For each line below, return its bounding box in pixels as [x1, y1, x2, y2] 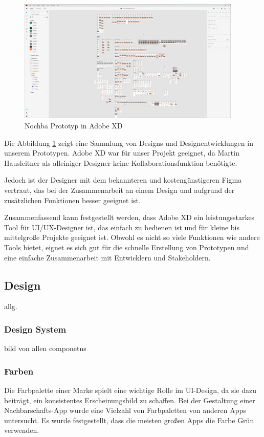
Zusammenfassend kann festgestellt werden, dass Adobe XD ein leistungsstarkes [4, 212, 255, 223]
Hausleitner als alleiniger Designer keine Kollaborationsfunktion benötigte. [4, 157, 237, 168]
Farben [4, 364, 34, 377]
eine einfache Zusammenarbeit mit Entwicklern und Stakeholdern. [4, 252, 211, 263]
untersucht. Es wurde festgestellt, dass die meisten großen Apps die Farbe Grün [4, 414, 254, 425]
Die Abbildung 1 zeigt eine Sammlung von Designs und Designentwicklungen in [4, 137, 253, 148]
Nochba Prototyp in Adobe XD [25, 120, 123, 131]
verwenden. [4, 425, 39, 435]
